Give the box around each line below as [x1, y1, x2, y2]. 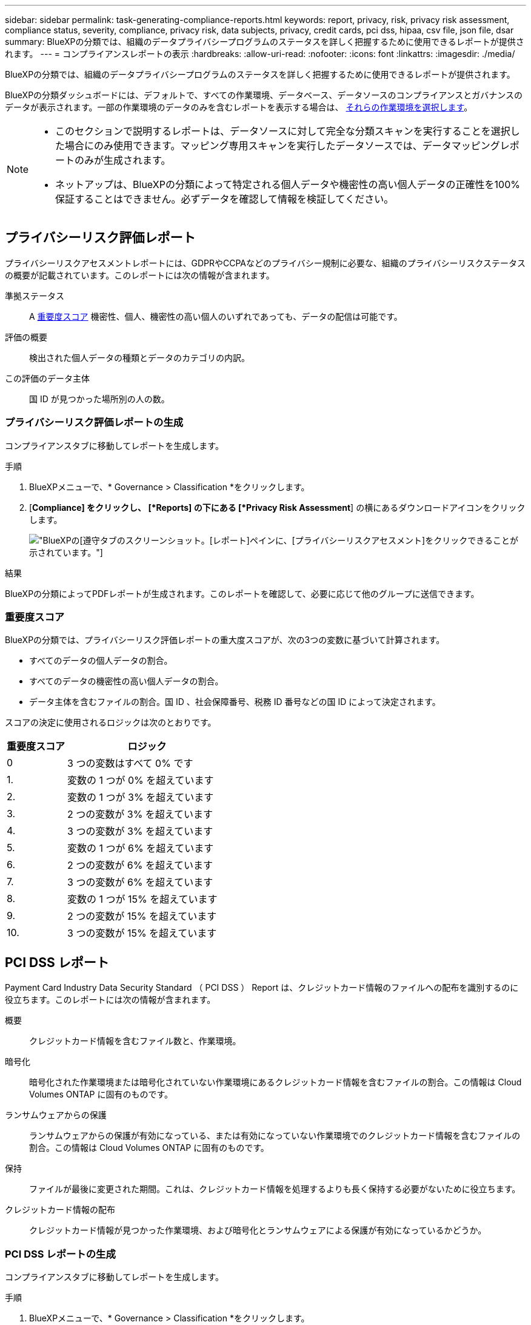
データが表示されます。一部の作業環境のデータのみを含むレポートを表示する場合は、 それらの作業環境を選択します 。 [5, 102, 473, 112]
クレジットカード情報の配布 [5, 1204, 115, 1215]
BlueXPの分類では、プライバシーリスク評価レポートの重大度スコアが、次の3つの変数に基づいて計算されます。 [5, 635, 445, 646]
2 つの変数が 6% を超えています [67, 859, 213, 872]
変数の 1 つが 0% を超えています [67, 774, 214, 787]
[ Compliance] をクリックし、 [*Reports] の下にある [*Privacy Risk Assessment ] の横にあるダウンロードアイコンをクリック [29, 502, 526, 513]
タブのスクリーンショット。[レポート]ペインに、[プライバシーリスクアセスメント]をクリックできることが [99, 534, 518, 545]
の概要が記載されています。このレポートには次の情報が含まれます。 [5, 269, 275, 280]
